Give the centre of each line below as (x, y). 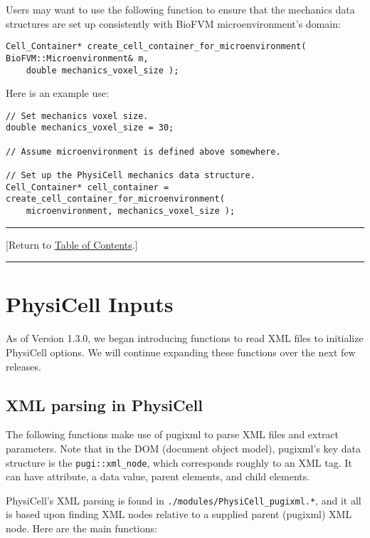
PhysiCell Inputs (90, 304)
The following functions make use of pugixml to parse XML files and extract (173, 434)
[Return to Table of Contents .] (72, 244)
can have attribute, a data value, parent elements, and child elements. (158, 476)
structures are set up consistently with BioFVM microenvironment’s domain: (173, 23)
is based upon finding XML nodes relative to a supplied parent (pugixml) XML (179, 514)
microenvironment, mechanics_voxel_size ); (131, 211)
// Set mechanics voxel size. (77, 116)
